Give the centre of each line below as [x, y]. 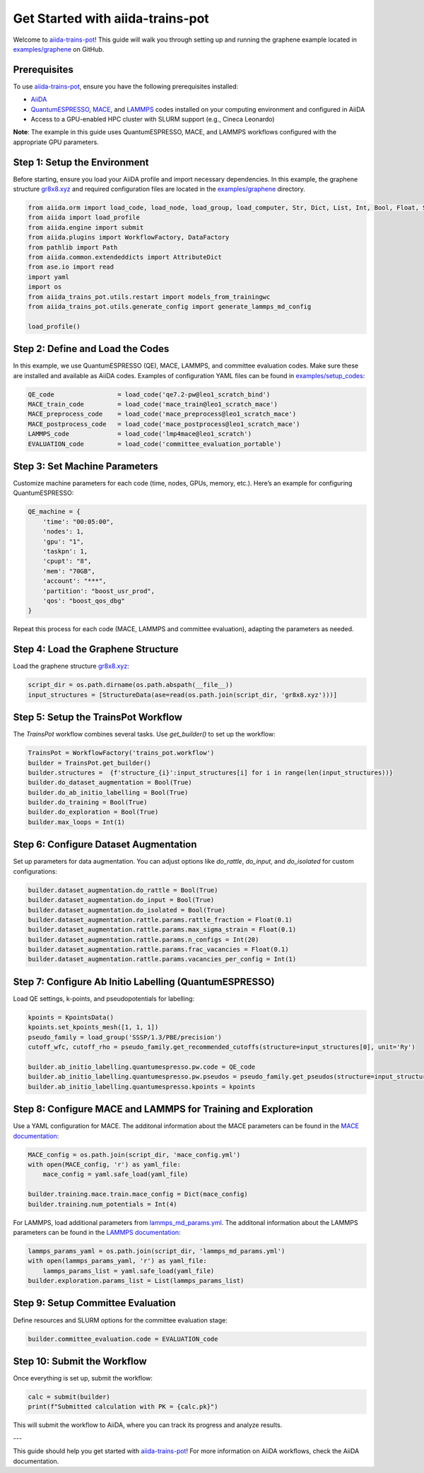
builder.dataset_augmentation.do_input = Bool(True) [121, 900]
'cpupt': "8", [67, 561]
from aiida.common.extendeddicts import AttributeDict [125, 257]
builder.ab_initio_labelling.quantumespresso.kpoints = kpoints [142, 1086]
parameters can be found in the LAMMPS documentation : [97, 1232]
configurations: [35, 871]
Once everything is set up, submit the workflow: [83, 1378]
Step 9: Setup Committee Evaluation [94, 1303]
